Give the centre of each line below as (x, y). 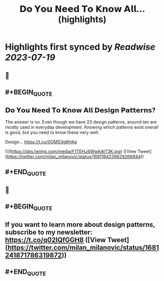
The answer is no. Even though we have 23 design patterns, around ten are (81, 122)
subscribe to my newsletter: (49, 232)
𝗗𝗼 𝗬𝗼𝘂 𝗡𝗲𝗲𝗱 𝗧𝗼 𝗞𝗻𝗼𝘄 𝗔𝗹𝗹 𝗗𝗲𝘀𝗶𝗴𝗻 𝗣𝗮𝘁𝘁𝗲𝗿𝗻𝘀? (80, 110)
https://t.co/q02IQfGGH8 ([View (56, 240)
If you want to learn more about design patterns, (80, 224)
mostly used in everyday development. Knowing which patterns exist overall (82, 127)
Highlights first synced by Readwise (80, 47)
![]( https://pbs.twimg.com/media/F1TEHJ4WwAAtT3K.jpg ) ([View (71, 151)
